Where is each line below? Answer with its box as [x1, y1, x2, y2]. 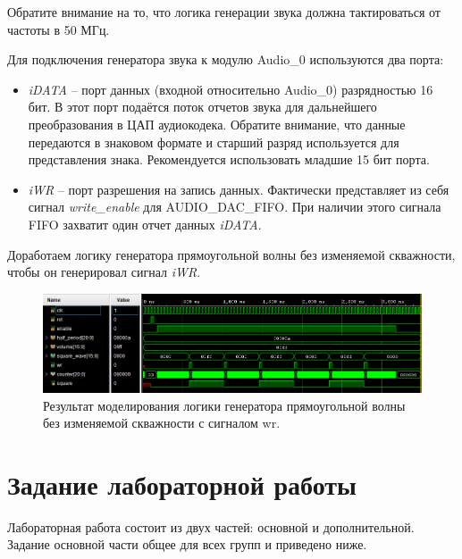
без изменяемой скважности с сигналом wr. [43, 413, 281, 432]
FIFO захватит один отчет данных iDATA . [28, 214, 262, 233]
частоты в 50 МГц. [7, 20, 110, 38]
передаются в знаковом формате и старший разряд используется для [28, 132, 399, 151]
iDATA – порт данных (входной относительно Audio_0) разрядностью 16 [28, 79, 433, 98]
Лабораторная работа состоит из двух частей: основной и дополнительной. [7, 517, 415, 536]
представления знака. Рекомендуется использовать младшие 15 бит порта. [28, 150, 430, 169]
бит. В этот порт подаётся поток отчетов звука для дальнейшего [28, 97, 377, 116]
